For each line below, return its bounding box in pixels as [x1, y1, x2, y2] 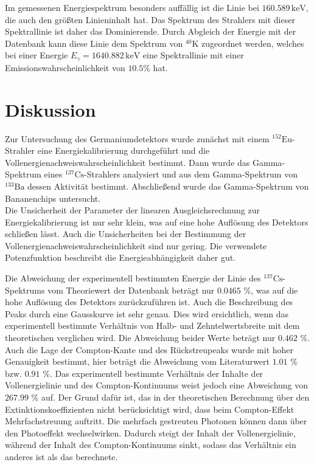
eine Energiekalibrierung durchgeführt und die [37, 144, 210, 157]
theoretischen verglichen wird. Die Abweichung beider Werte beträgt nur [5, 331, 276, 344]
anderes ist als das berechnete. [5, 450, 118, 463]
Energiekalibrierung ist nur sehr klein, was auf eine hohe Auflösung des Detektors [5, 215, 309, 228]
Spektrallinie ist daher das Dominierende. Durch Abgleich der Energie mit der [5, 25, 296, 38]
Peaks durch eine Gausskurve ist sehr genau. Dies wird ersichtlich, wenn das [5, 307, 288, 320]
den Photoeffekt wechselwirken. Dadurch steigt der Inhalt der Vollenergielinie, [5, 426, 296, 439]
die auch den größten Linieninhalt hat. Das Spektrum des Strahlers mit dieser [5, 13, 295, 26]
